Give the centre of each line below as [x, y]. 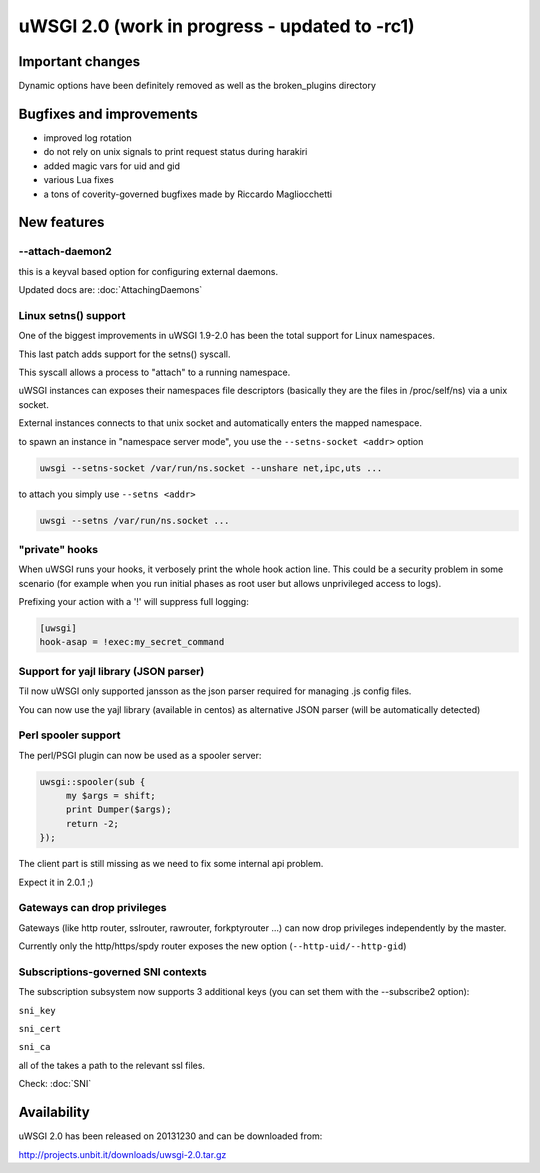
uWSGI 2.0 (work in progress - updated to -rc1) [216, 26]
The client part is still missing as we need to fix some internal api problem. [171, 864]
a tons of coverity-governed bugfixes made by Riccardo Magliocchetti [188, 194]
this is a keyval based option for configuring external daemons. [148, 271]
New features [61, 222]
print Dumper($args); [118, 809]
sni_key [37, 1010]
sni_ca [34, 1047]
